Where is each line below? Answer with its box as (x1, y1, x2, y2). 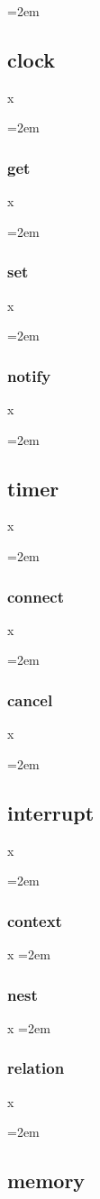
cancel (7, 688, 53, 711)
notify (7, 364, 51, 386)
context (7, 909, 62, 931)
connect (7, 585, 64, 607)
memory (7, 1167, 86, 1194)
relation (7, 1057, 65, 1079)
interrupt (7, 798, 95, 826)
